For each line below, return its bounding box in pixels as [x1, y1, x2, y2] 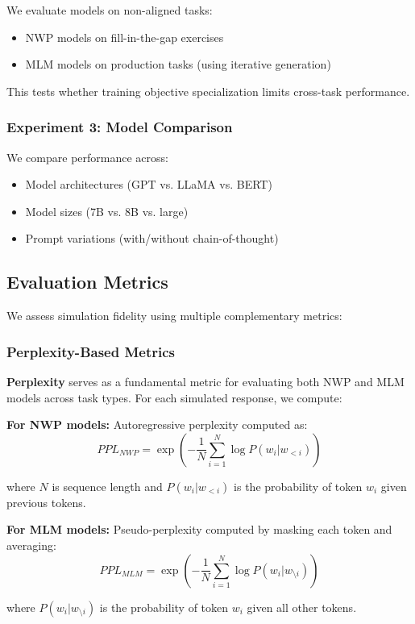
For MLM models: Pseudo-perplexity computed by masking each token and [6, 521, 392, 538]
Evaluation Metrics [6, 269, 168, 294]
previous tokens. [6, 493, 86, 510]
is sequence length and [52, 477, 163, 494]
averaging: [6, 536, 56, 553]
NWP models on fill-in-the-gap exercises [25, 28, 224, 45]
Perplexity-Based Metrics [6, 341, 175, 361]
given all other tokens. [247, 598, 357, 615]
